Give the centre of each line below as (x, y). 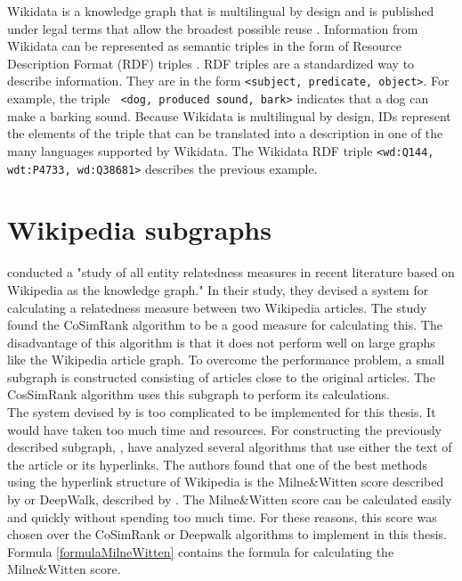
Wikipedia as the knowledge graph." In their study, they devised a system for (218, 289)
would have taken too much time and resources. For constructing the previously (224, 429)
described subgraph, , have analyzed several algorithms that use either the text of (230, 447)
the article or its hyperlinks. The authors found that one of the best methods (217, 464)
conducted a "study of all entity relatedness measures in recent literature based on (231, 272)
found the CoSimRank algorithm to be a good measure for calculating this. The (225, 325)
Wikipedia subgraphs (139, 229)
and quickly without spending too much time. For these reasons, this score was (222, 516)
